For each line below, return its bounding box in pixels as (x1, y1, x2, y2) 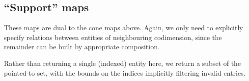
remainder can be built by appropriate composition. (4, 41, 160, 52)
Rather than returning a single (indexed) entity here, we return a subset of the (4, 58, 241, 68)
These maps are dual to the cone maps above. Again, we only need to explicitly (4, 22, 243, 33)
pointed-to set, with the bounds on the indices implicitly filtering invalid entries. (4, 67, 246, 78)
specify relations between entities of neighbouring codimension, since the (4, 32, 222, 42)
